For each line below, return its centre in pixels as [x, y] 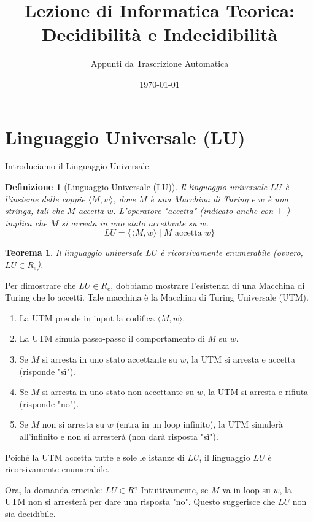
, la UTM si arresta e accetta [241, 359]
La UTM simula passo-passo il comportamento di [112, 338]
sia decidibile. [30, 513]
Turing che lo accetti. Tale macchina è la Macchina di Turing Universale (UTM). [157, 297]
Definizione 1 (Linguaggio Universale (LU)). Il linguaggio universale [136, 187]
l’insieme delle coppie [45, 198]
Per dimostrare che [41, 285]
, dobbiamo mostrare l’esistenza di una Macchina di [208, 285]
